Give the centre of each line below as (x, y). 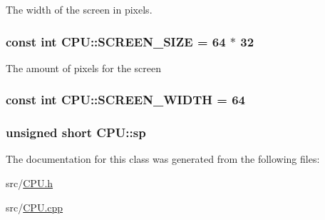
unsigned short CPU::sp (76, 132)
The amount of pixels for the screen (83, 67)
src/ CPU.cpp (35, 207)
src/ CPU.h (30, 183)
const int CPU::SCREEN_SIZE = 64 (116, 41)
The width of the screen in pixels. (79, 9)
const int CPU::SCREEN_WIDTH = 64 (125, 100)
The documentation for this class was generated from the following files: (163, 159)
